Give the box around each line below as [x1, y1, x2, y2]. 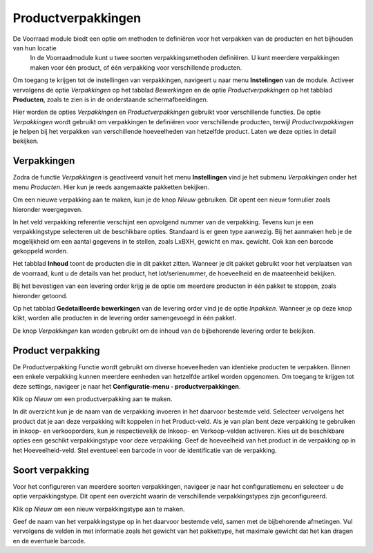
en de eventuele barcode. [12, 536, 86, 545]
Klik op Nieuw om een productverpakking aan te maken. [12, 394, 173, 403]
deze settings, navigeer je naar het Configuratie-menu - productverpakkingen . [12, 382, 241, 390]
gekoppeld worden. [12, 247, 68, 255]
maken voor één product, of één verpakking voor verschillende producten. [30, 63, 242, 72]
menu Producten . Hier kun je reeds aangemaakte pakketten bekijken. [12, 183, 210, 191]
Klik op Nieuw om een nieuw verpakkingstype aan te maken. [12, 505, 185, 513]
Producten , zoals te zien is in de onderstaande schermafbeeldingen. [12, 95, 209, 104]
